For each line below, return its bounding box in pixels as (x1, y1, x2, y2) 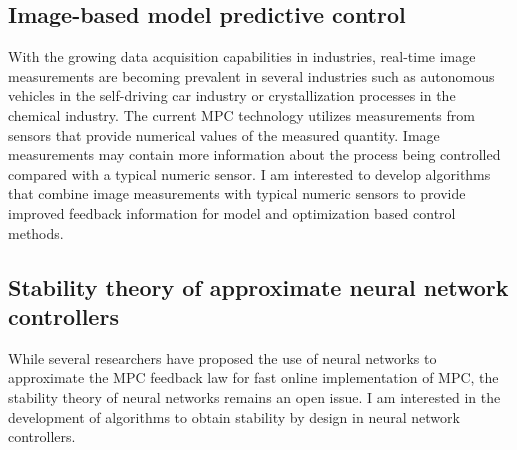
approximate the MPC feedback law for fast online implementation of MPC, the (8, 367, 499, 388)
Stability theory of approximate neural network (8, 271, 509, 302)
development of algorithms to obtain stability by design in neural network (8, 406, 460, 427)
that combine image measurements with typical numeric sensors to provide (8, 183, 466, 204)
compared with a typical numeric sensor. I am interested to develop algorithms (8, 163, 491, 184)
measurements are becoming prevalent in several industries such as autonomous (8, 65, 495, 86)
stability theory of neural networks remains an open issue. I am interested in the (8, 386, 501, 407)
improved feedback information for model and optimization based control (8, 202, 456, 223)
